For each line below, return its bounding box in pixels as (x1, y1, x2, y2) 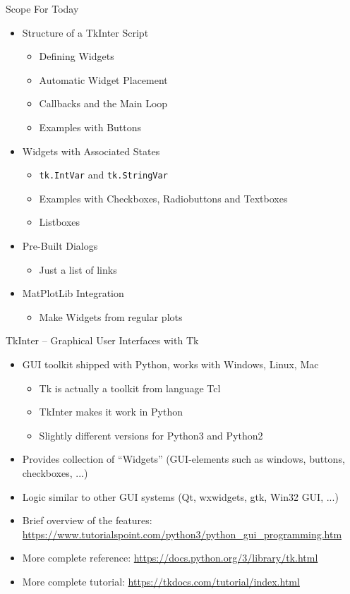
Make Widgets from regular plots (39, 309, 183, 324)
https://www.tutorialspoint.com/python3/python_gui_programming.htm (22, 526, 342, 541)
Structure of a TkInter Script (22, 25, 149, 40)
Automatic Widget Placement (39, 72, 168, 87)
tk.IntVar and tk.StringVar (39, 167, 168, 182)
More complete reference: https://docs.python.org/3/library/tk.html (22, 550, 318, 565)
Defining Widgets (39, 49, 114, 63)
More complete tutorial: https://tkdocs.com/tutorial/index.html (22, 574, 300, 588)
